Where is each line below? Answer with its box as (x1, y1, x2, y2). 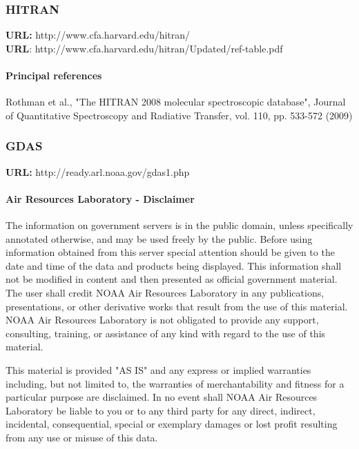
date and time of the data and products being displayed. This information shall (6, 258, 342, 272)
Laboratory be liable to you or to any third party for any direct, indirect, (6, 403, 316, 417)
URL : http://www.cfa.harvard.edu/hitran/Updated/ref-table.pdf (6, 41, 283, 55)
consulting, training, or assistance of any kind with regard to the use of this (6, 326, 326, 340)
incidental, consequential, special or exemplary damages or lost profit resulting (6, 417, 338, 431)
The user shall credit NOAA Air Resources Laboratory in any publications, (6, 285, 324, 299)
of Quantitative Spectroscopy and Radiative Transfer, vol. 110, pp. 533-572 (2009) (6, 108, 353, 122)
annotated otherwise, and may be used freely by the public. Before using (6, 231, 313, 246)
